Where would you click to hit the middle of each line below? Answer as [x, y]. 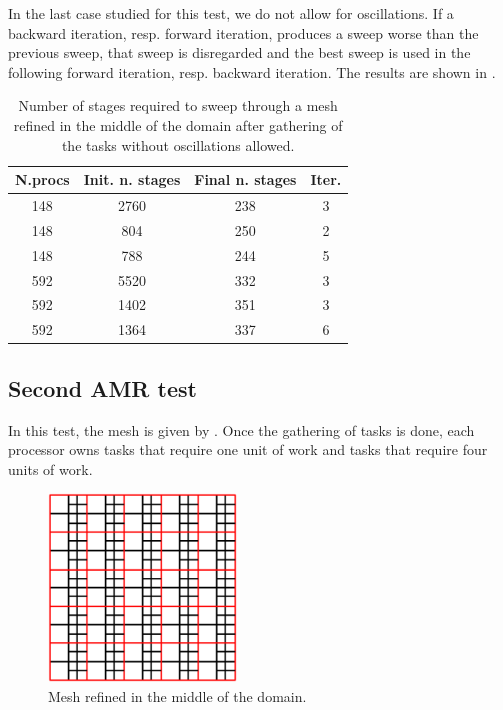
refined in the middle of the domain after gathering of [178, 124]
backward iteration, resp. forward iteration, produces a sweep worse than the [243, 32]
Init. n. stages [132, 179]
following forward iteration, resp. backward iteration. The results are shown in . [252, 71]
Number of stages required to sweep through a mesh [178, 105]
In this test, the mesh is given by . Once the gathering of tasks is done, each [241, 429]
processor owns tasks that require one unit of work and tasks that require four [248, 449]
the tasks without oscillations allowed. [178, 144]
